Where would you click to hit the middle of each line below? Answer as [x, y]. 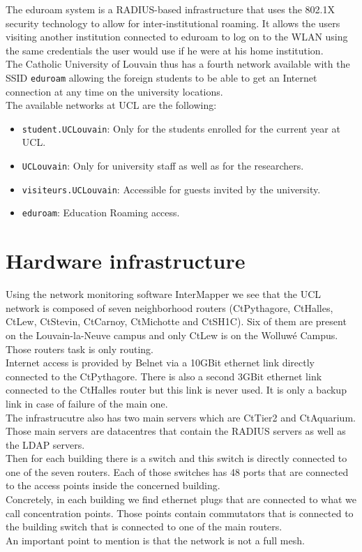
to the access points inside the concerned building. [113, 485]
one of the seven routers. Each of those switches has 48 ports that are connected [177, 471]
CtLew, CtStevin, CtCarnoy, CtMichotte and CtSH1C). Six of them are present [176, 321]
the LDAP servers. [45, 444]
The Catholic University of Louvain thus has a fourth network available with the [178, 64]
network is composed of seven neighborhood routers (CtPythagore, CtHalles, [169, 307]
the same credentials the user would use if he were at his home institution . [165, 50]
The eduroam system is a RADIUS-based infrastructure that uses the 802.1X [170, 9]
